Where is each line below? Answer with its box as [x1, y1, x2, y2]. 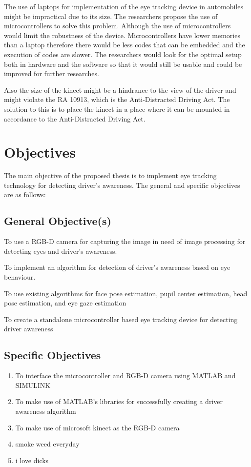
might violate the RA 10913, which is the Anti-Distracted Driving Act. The [4, 94, 230, 104]
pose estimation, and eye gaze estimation [4, 298, 126, 308]
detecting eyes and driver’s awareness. [4, 245, 117, 256]
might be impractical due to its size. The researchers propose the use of [4, 11, 218, 21]
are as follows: [4, 189, 46, 200]
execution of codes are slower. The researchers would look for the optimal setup [4, 49, 242, 59]
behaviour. [4, 272, 36, 282]
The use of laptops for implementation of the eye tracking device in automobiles [4, 1, 243, 11]
